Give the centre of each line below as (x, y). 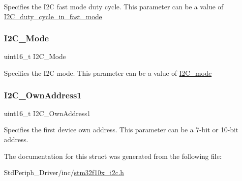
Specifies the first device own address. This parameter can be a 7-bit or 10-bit (121, 130)
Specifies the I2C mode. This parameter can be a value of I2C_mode (108, 73)
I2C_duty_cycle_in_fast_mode (53, 16)
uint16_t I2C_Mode (35, 56)
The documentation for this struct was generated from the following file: (113, 156)
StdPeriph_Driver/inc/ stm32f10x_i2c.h (64, 172)
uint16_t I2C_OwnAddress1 (47, 113)
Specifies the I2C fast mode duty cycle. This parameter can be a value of (114, 6)
